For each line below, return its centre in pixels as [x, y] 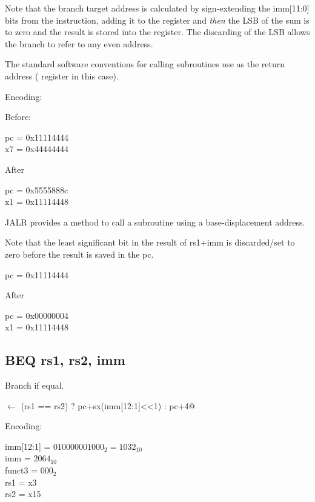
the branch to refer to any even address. [79, 43]
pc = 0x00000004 [37, 315]
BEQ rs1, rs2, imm [65, 360]
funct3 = [22, 470]
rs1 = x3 [21, 482]
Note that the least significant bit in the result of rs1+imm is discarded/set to [150, 242]
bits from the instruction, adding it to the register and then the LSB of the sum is [157, 20]
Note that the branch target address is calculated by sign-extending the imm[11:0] [157, 8]
